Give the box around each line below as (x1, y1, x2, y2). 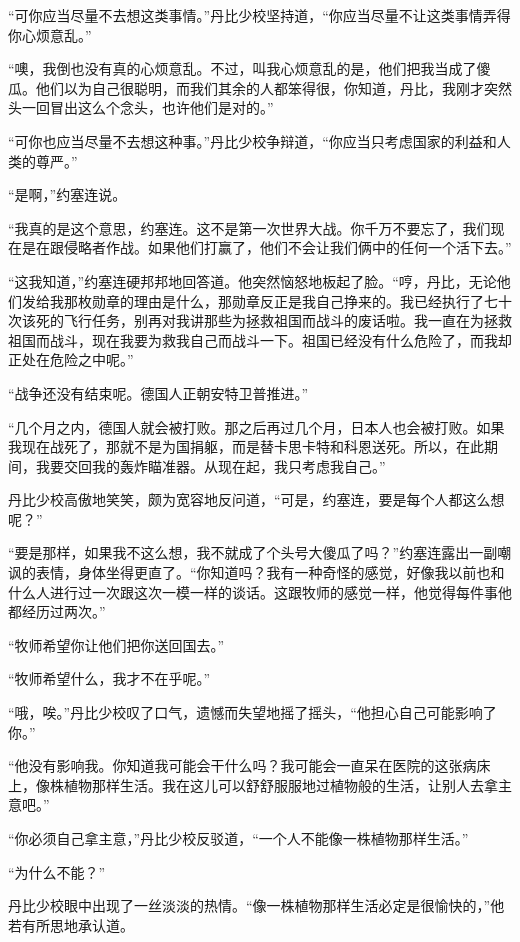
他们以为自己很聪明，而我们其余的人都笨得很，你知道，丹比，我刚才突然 (35, 77, 512, 98)
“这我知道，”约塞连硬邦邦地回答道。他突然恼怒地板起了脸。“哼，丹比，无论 (8, 270, 497, 291)
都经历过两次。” (8, 601, 106, 622)
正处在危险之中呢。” (8, 349, 134, 370)
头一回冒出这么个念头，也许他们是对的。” (8, 97, 274, 118)
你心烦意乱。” (8, 24, 92, 45)
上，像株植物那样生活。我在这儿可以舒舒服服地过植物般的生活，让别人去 (8, 774, 484, 795)
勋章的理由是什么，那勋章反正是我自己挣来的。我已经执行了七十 (91, 290, 512, 311)
